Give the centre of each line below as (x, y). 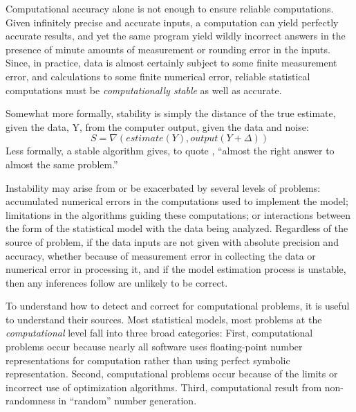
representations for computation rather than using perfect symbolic (148, 360)
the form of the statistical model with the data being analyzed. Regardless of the (177, 228)
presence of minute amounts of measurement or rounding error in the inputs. (168, 49)
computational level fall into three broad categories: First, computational (159, 333)
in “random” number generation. (128, 401)
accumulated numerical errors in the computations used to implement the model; (177, 201)
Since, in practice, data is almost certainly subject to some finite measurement (171, 63)
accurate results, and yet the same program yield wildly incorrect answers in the (176, 36)
